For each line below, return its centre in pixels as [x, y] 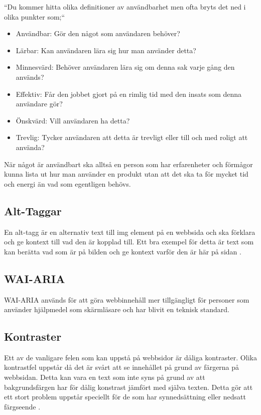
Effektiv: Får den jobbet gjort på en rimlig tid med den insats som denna [129, 94]
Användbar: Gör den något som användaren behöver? [98, 33]
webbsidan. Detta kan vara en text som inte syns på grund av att [105, 377]
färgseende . [22, 406]
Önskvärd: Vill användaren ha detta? [73, 120]
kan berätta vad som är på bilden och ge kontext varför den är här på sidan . [123, 251]
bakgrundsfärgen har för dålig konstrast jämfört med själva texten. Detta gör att [128, 387]
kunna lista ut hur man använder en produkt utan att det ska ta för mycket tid [126, 174]
